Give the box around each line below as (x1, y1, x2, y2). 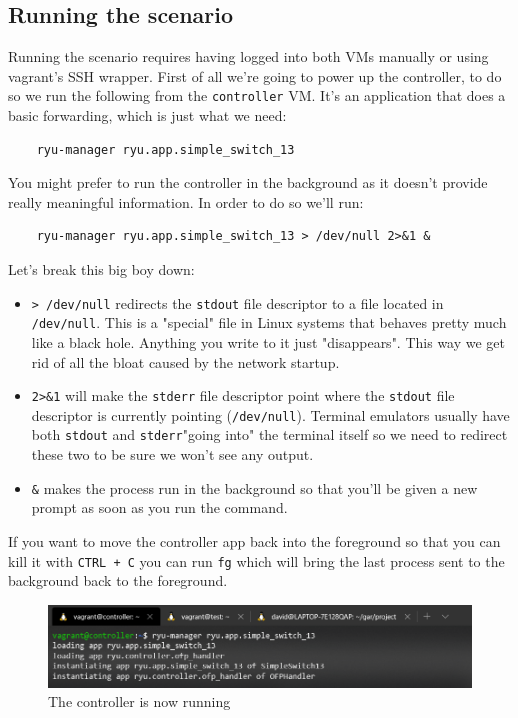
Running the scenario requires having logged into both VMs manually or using (8, 46, 489, 67)
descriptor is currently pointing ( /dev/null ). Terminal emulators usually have (31, 404, 510, 425)
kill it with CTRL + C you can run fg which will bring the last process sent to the (8, 550, 505, 571)
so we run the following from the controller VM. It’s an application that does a (8, 85, 506, 106)
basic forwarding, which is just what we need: (8, 105, 287, 126)
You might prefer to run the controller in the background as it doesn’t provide (8, 172, 488, 193)
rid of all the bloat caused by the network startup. (31, 351, 340, 372)
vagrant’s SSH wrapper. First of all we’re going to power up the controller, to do (8, 65, 502, 86)
